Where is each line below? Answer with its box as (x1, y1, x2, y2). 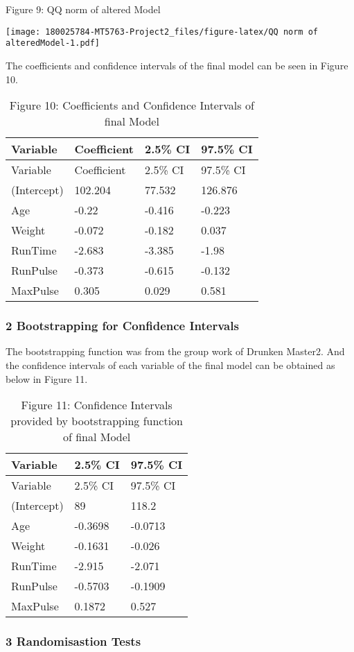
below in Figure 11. (6, 371, 88, 386)
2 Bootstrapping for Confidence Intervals (6, 317, 239, 334)
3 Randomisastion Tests (6, 633, 141, 650)
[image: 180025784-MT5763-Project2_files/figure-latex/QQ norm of (6, 26, 319, 37)
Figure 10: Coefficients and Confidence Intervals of (9, 97, 254, 114)
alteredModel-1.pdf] (6, 38, 100, 49)
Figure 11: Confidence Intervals (21, 397, 172, 413)
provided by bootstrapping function (10, 413, 183, 429)
